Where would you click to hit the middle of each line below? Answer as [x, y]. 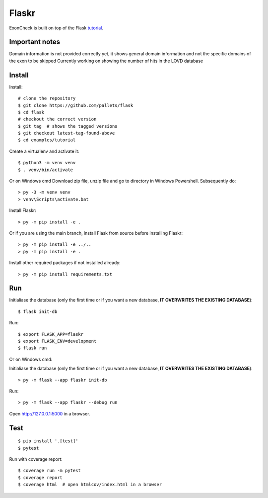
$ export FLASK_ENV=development [57, 341]
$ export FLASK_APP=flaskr [51, 334]
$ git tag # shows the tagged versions [68, 126]
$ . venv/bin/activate [46, 170]
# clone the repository [47, 99]
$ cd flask [31, 112]
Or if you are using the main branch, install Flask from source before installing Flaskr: [96, 233]
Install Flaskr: [23, 210]
